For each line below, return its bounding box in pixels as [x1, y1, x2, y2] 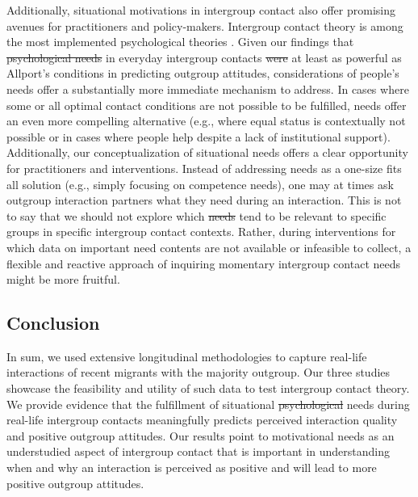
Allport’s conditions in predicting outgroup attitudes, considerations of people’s [6, 65, 399, 82]
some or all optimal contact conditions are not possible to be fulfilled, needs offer [6, 96, 407, 113]
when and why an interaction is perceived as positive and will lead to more [6, 459, 377, 476]
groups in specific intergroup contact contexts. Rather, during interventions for [6, 223, 396, 240]
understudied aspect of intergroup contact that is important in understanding [6, 443, 391, 460]
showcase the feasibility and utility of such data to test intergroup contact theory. [6, 380, 410, 397]
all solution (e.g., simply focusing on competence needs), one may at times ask [6, 175, 394, 192]
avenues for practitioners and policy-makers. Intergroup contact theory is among [6, 17, 403, 34]
